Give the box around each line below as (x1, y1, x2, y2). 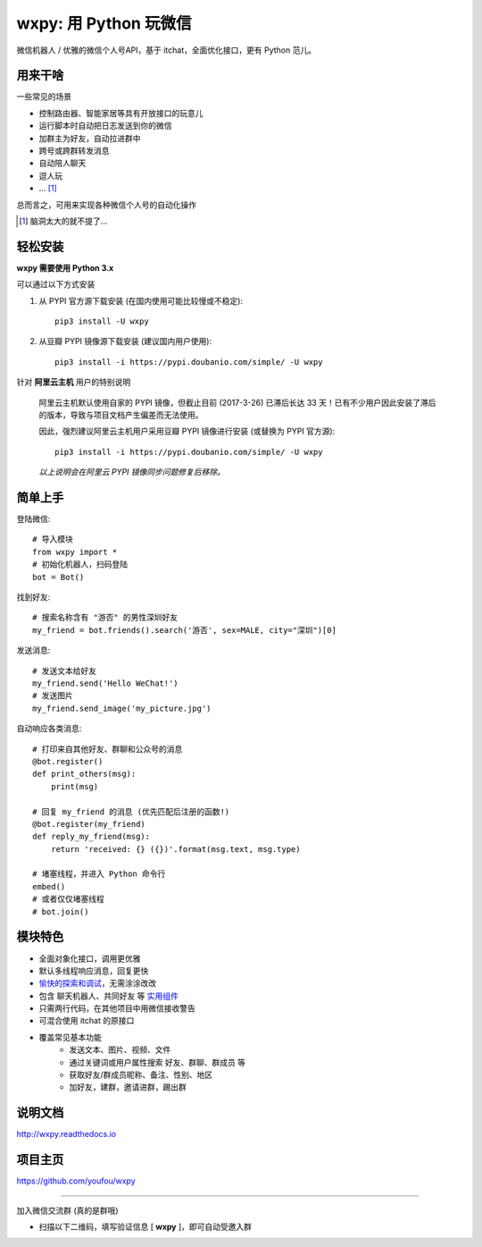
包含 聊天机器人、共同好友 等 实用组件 (38, 990, 179, 1001)
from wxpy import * (32, 546, 118, 557)
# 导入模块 (32, 535, 73, 544)
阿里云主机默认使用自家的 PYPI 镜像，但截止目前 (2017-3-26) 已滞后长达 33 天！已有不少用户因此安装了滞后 (38, 397, 436, 408)
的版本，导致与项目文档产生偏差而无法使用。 (38, 409, 204, 420)
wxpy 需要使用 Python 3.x (16, 262, 114, 273)
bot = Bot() (32, 572, 85, 582)
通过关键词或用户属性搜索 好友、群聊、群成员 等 (69, 1057, 245, 1067)
